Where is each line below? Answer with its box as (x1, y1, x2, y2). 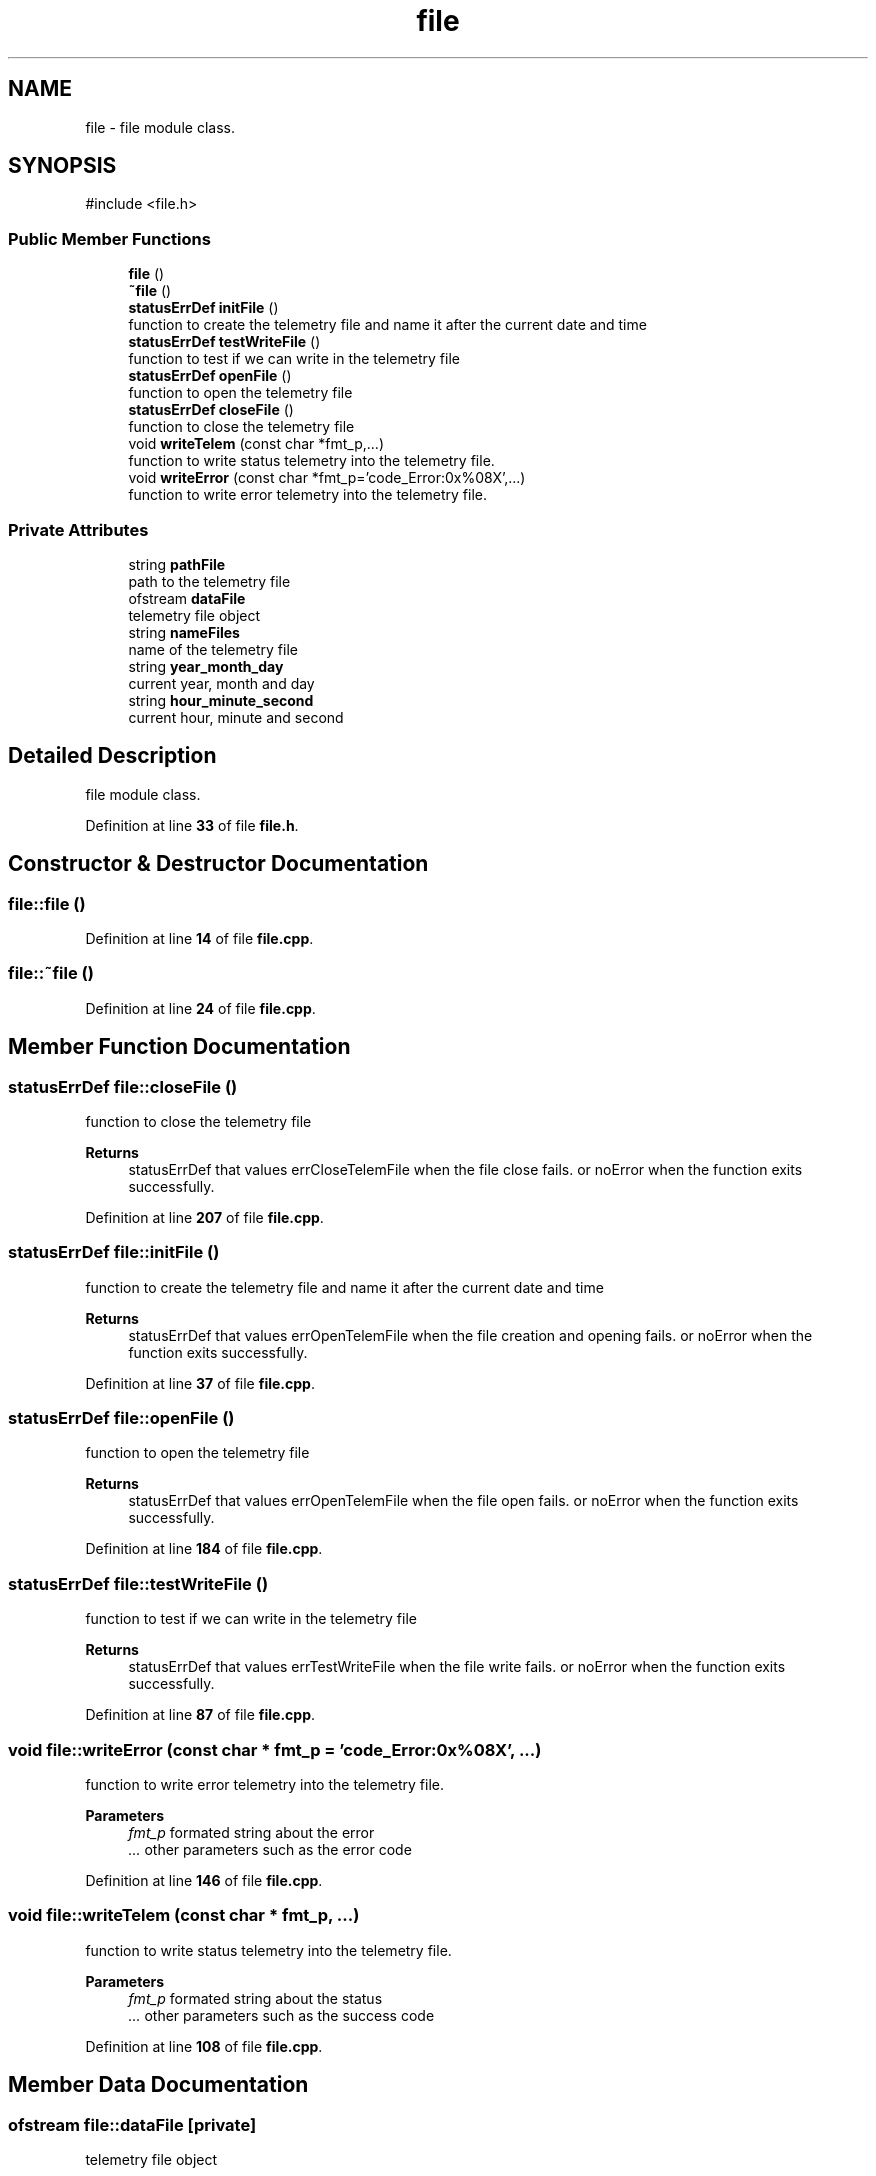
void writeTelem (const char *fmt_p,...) (128, 435, 384, 453)
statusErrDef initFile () (128, 299, 279, 317)
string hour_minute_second (128, 691, 314, 709)
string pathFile (128, 555, 226, 573)
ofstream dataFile (128, 589, 246, 607)
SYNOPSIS (8, 153, 117, 179)
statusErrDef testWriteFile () (128, 333, 321, 351)
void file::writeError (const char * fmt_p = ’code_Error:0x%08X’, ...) (8, 1739, 542, 1760)
